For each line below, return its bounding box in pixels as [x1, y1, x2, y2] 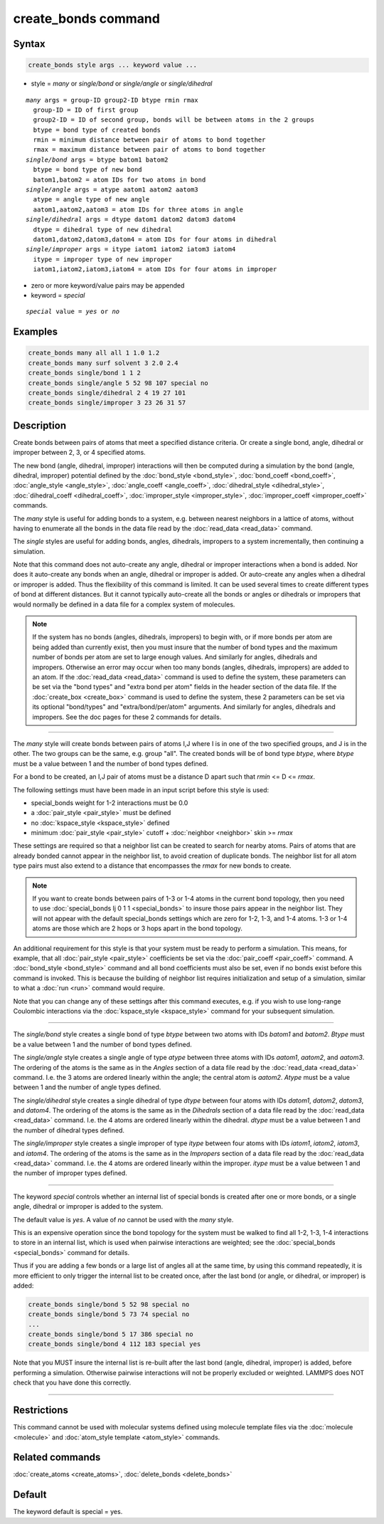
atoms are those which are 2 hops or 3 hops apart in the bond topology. [32, 924, 243, 932]
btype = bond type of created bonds [33, 125, 161, 134]
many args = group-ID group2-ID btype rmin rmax [26, 96, 198, 104]
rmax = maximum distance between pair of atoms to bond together [33, 146, 266, 154]
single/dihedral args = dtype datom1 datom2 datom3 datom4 [26, 216, 236, 224]
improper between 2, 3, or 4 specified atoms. [13, 448, 146, 457]
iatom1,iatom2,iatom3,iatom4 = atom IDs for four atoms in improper [33, 266, 277, 273]
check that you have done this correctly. [13, 1378, 132, 1387]
